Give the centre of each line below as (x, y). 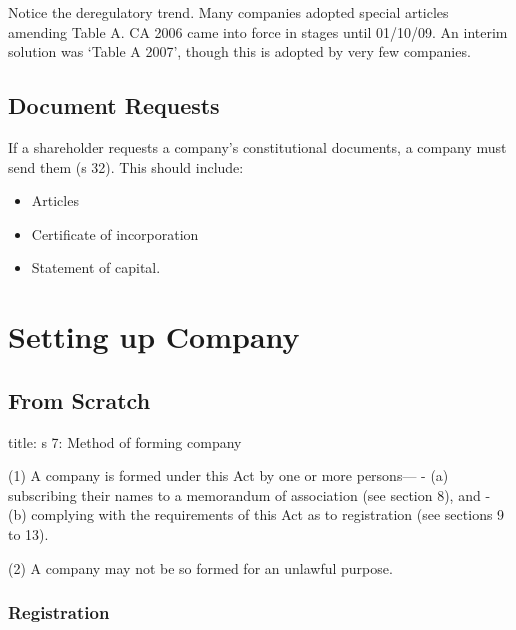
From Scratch (79, 399)
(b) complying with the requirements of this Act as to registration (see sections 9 (256, 514)
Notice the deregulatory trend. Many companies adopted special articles (228, 12)
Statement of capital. (96, 267)
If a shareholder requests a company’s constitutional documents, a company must (257, 146)
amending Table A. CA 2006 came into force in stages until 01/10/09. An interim (258, 31)
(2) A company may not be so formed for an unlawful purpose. (200, 567)
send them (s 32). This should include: (126, 166)
